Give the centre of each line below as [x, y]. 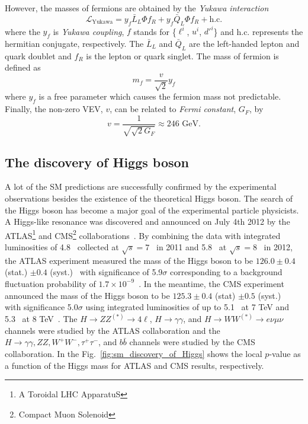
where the [23, 31]
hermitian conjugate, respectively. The [74, 43]
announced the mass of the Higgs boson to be [87, 295]
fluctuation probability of [50, 283]
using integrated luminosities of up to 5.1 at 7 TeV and [187, 307]
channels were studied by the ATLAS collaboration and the [113, 330]
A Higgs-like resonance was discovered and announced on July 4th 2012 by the [147, 221]
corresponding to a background [226, 272]
